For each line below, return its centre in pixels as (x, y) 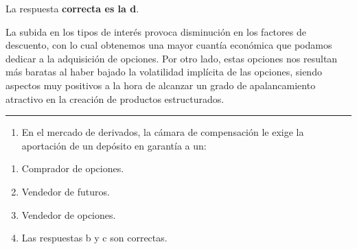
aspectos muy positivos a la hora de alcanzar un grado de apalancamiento (161, 85)
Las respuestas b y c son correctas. (94, 238)
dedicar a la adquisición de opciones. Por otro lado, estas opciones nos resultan (172, 58)
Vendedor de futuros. (66, 191)
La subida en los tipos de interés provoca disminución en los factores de (156, 31)
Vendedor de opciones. (69, 214)
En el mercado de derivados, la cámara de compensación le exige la (163, 132)
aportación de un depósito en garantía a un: (114, 145)
